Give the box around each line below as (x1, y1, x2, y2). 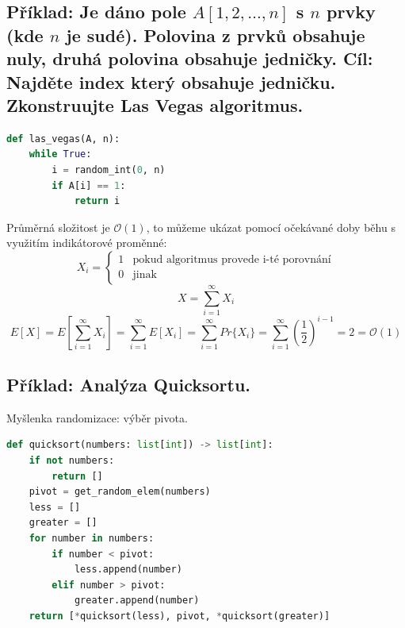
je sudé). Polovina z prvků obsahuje (66, 22, 365, 47)
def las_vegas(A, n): (6, 133, 120, 144)
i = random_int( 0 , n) (52, 164, 166, 175)
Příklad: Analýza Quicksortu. (6, 372, 251, 396)
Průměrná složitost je (6, 218, 110, 235)
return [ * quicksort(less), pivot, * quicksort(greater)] (29, 610, 330, 622)
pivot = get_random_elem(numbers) (29, 486, 211, 498)
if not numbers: (29, 454, 115, 466)
